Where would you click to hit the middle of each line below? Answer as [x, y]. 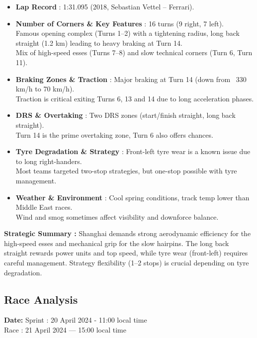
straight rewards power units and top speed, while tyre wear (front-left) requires [126, 253]
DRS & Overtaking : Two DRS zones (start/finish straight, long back [126, 115]
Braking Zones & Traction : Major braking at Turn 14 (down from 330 [131, 79]
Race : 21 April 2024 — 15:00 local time [65, 330]
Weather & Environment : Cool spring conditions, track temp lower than [132, 197]
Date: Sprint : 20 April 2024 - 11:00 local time [76, 320]
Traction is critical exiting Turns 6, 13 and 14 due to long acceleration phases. [135, 98]
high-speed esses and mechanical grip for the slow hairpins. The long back [117, 243]
